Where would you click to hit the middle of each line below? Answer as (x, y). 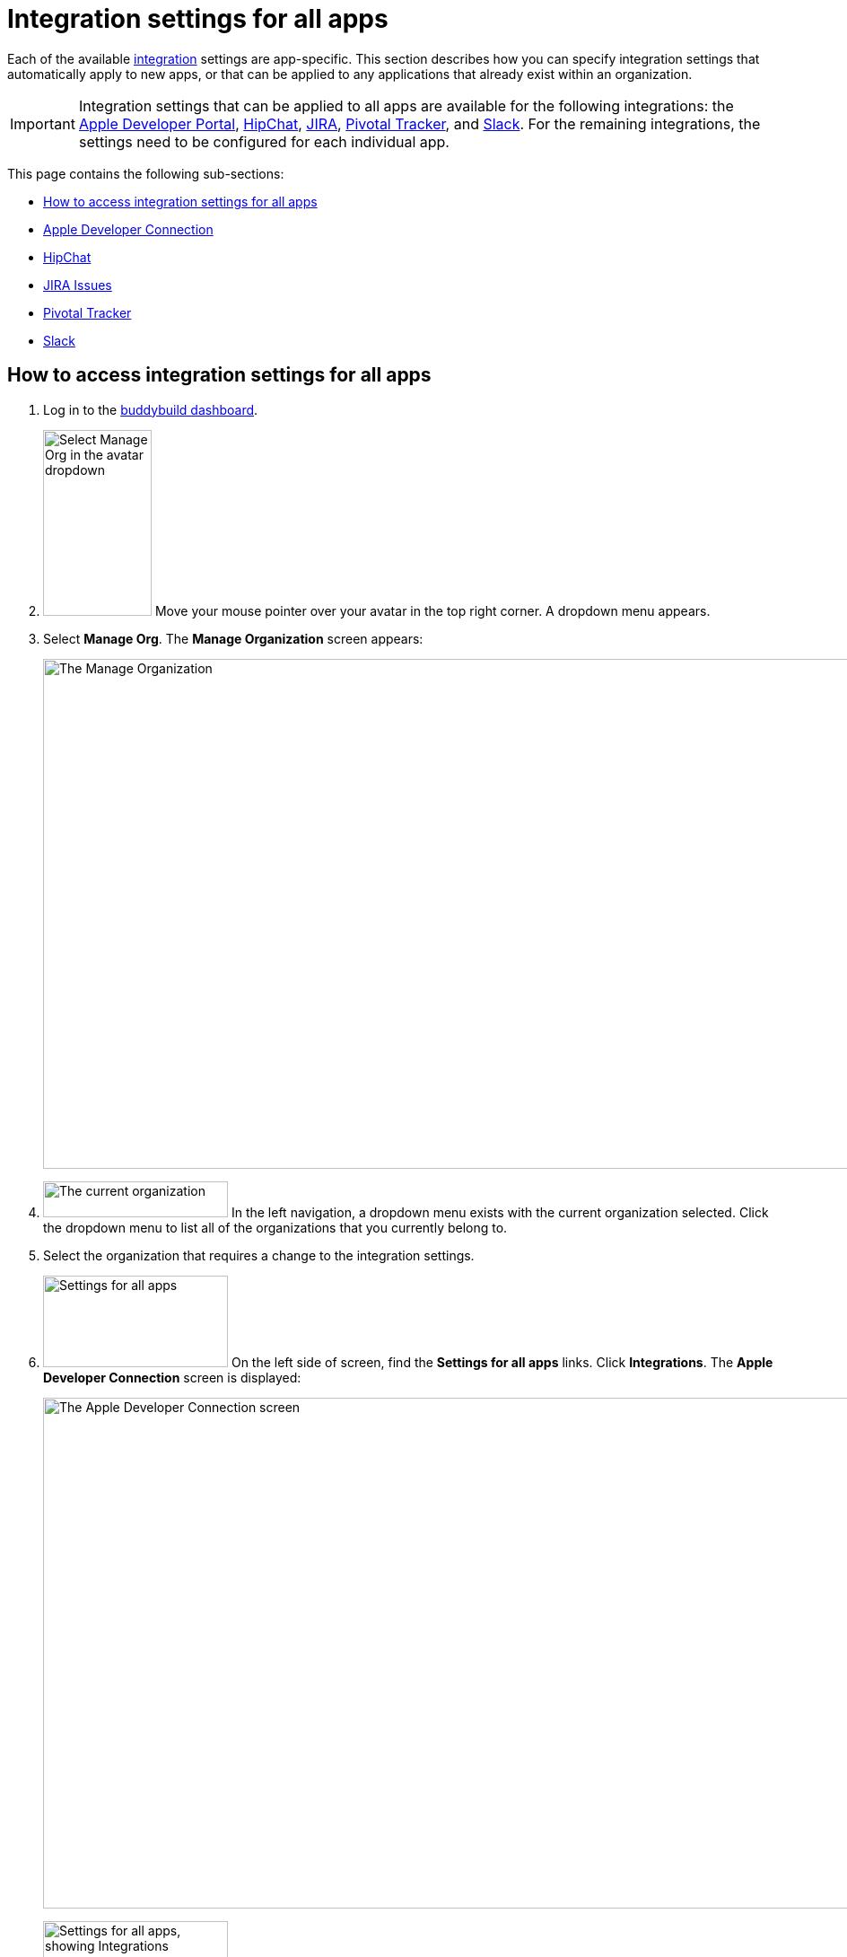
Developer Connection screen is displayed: (172, 1377)
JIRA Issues (78, 285)
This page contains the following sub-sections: (146, 173)
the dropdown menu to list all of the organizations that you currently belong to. (275, 1227)
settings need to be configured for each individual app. (264, 141)
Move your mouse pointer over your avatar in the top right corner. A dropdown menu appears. (432, 610)
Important (43, 123)
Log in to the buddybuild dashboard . (151, 409)
